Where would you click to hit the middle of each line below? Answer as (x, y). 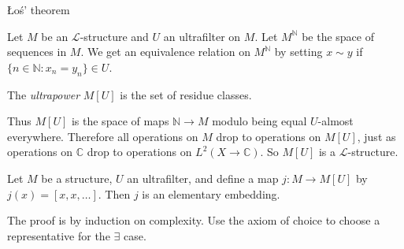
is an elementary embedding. (211, 193)
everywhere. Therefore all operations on (103, 136)
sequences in (37, 52)
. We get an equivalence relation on (165, 52)
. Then (114, 193)
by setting (298, 52)
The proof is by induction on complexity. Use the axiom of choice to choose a (194, 220)
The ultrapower (44, 94)
